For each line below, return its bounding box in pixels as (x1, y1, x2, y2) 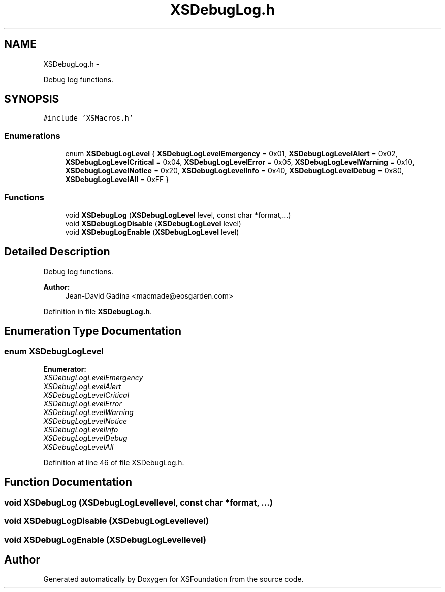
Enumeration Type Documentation (4, 324, 181, 338)
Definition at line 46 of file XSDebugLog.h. (43, 458, 184, 467)
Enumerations (4, 130, 60, 141)
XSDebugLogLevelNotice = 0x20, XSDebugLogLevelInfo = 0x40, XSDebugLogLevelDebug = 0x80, (65, 166, 404, 175)
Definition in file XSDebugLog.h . (43, 307, 152, 316)
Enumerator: (43, 365, 87, 373)
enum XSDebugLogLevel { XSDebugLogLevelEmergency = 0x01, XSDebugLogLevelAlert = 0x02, (65, 149, 398, 158)
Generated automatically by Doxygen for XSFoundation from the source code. (43, 575, 304, 584)
